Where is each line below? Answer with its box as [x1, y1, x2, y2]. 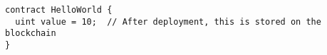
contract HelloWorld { [5, 5, 113, 15]
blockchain [5, 28, 56, 39]
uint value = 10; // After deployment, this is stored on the [15, 16, 321, 27]
